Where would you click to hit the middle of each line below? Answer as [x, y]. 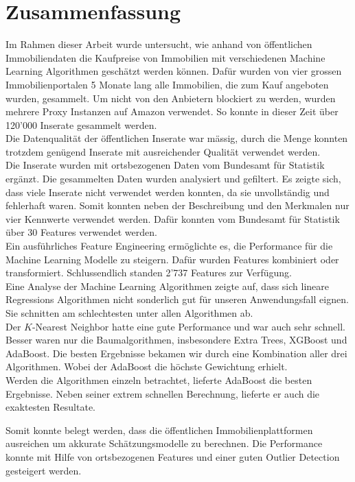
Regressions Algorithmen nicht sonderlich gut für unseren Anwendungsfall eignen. [177, 299]
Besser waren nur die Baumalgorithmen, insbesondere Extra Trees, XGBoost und [176, 340]
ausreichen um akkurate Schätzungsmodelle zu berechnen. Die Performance [164, 443]
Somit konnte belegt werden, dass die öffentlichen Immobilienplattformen [159, 430]
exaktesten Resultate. [50, 407]
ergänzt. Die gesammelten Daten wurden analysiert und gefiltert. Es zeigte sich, [173, 179]
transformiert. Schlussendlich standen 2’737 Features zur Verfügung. [149, 273]
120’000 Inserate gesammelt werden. [81, 124]
